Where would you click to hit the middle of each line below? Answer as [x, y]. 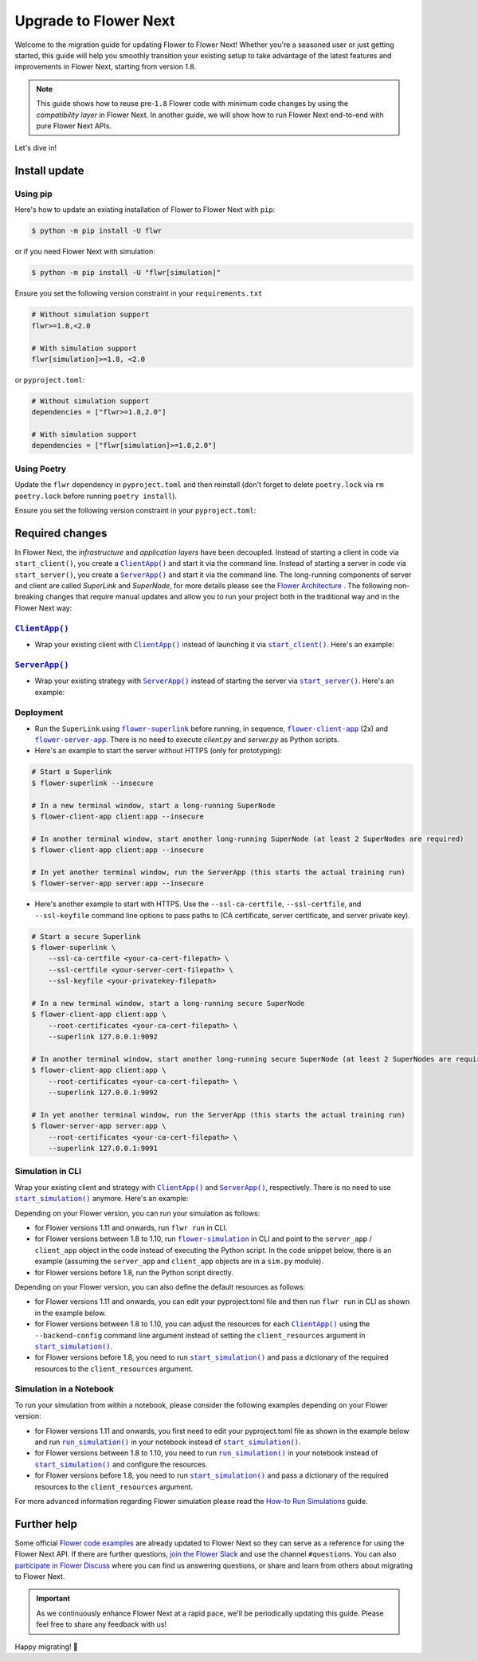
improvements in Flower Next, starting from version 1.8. [106, 67]
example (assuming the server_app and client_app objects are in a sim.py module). [179, 1261]
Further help [46, 1524]
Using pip [34, 194]
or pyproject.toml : [50, 379]
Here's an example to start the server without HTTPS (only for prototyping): [159, 751]
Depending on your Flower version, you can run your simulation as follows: [137, 1213]
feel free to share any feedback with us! [102, 1624]
